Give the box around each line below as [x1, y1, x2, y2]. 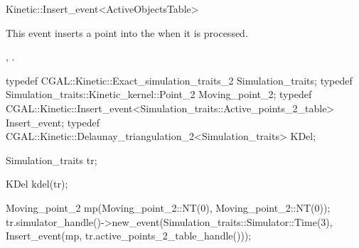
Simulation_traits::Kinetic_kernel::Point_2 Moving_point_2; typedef [6, 87, 312, 102]
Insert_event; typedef [6, 114, 100, 129]
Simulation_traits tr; [6, 152, 97, 167]
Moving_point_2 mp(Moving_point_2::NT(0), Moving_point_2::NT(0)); [6, 200, 331, 215]
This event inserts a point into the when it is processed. [6, 25, 248, 40]
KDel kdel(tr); [6, 176, 68, 191]
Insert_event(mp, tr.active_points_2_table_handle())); [6, 228, 252, 243]
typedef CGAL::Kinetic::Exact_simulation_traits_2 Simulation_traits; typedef [6, 72, 353, 87]
